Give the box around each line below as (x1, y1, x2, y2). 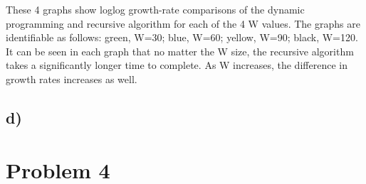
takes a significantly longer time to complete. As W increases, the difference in (6, 58, 347, 72)
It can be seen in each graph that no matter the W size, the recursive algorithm (6, 43, 354, 58)
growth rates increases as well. (6, 71, 137, 86)
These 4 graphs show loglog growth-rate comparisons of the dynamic (6, 2, 305, 16)
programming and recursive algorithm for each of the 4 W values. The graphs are (6, 16, 360, 31)
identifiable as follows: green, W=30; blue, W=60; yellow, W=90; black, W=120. (6, 30, 358, 45)
